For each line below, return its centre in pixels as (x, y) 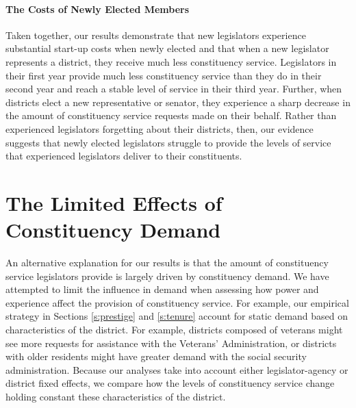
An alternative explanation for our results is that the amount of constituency (167, 263)
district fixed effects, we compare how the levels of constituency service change (170, 383)
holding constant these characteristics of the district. (116, 396)
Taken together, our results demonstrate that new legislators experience (156, 35)
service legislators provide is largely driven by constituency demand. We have (167, 276)
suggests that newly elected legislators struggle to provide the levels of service (168, 142)
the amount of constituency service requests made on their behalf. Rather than (171, 115)
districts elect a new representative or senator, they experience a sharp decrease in (178, 102)
